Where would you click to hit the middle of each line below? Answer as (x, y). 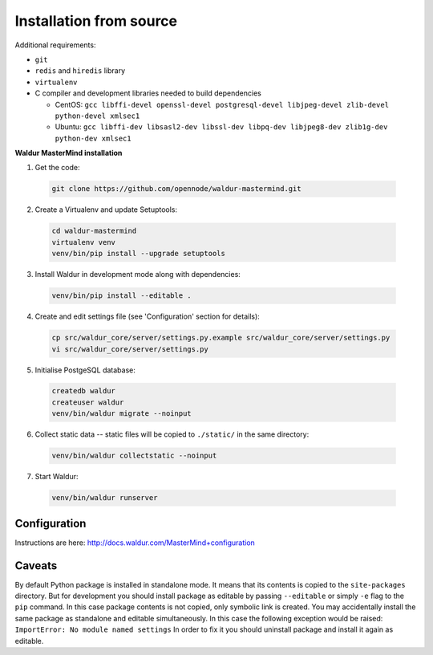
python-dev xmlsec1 (93, 138)
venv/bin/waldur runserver (105, 498)
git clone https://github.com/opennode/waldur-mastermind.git (176, 189)
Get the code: (57, 168)
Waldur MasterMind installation (69, 153)
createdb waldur (84, 391)
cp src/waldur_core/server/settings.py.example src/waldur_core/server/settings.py (221, 338)
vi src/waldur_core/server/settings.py (130, 349)
